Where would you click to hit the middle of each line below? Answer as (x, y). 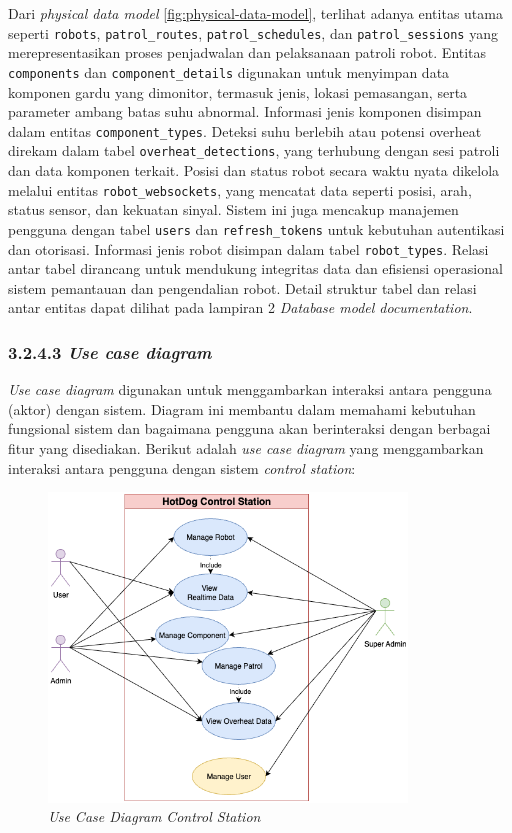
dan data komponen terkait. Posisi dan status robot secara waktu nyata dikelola (254, 170)
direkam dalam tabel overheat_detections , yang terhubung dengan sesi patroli (254, 150)
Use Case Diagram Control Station (154, 816)
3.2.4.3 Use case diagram (110, 351)
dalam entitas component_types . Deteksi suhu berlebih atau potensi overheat (245, 130)
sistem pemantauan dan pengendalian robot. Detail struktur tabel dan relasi (242, 287)
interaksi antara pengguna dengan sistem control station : (182, 467)
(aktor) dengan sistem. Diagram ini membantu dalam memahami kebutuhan (242, 408)
